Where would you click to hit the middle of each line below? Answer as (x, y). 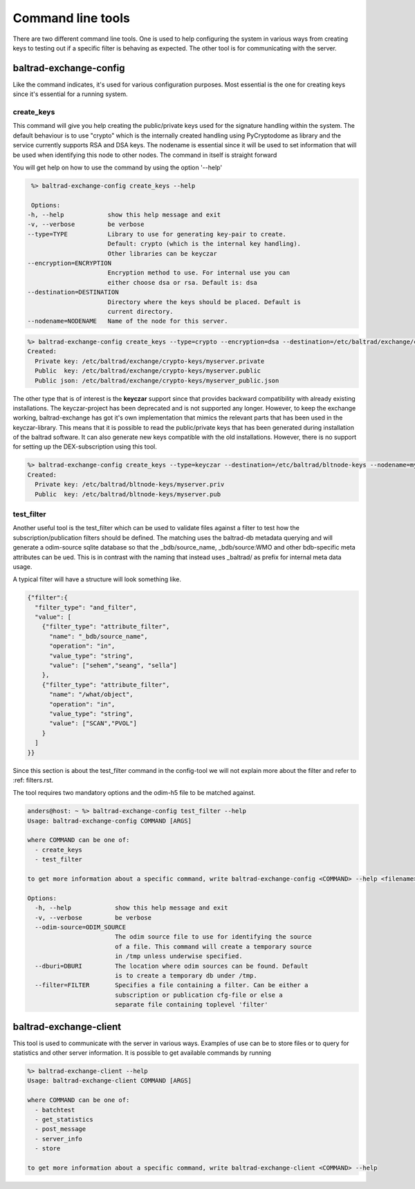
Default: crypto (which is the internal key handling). (204, 244)
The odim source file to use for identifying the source (213, 937)
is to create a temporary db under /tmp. (186, 975)
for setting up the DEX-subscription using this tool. (85, 447)
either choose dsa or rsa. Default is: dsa (182, 282)
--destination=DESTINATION (73, 292)
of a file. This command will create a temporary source (213, 946)
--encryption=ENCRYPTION (70, 263)
